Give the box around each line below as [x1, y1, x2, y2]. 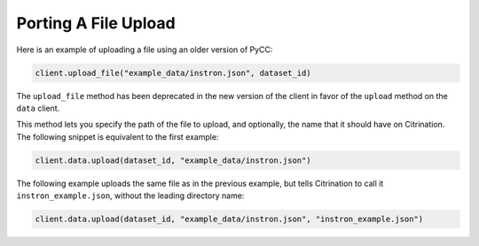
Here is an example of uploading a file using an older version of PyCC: [16, 44, 273, 55]
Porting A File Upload [16, 13, 177, 33]
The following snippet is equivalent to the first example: [16, 131, 219, 142]
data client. [16, 103, 60, 113]
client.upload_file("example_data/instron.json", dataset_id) [35, 67, 311, 78]
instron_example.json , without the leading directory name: [16, 190, 245, 201]
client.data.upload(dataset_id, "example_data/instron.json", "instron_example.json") [35, 214, 424, 225]
